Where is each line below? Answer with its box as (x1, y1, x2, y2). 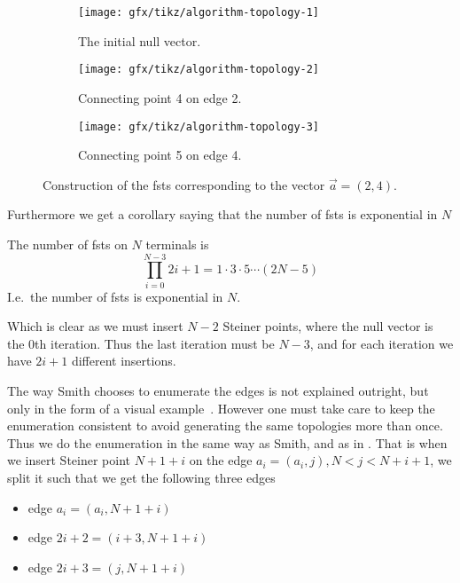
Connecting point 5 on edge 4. (78, 146, 242, 164)
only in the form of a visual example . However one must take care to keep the (7, 398, 435, 417)
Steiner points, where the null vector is (222, 317, 433, 335)
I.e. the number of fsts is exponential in (7, 287, 223, 305)
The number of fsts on (7, 234, 128, 253)
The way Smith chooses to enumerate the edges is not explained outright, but (7, 382, 429, 400)
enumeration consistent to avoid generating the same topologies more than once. (7, 416, 443, 435)
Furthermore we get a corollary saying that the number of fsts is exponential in (7, 205, 438, 224)
